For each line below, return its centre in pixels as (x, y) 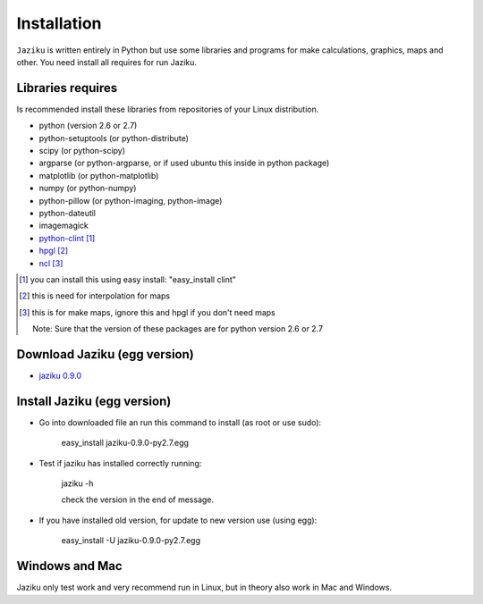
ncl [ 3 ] (51, 263)
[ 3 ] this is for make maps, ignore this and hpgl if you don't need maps (148, 312)
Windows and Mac (69, 566)
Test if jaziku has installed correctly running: (120, 463)
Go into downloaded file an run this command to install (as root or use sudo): (180, 422)
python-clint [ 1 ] (67, 238)
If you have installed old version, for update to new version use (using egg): (178, 520)
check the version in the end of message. (138, 499)
